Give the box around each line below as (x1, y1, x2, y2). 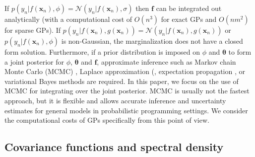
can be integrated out (156, 3, 222, 13)
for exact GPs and (161, 14, 217, 24)
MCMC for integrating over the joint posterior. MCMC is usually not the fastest (4, 85, 250, 96)
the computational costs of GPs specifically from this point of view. (4, 115, 209, 125)
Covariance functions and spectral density (4, 139, 224, 155)
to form (228, 47, 252, 57)
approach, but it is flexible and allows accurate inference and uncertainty (4, 95, 226, 105)
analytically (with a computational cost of (4, 14, 132, 24)
